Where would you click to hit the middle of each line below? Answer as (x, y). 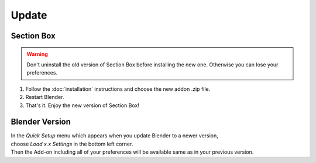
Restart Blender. (45, 97)
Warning (37, 54)
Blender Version (41, 122)
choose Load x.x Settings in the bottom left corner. (72, 144)
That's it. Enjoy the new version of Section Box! (83, 105)
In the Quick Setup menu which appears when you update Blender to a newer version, (115, 136)
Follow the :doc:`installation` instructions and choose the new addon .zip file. (118, 89)
